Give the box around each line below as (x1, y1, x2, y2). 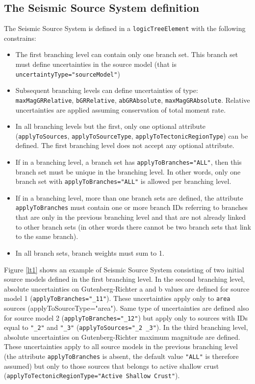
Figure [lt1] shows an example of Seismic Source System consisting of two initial (4, 264, 244, 274)
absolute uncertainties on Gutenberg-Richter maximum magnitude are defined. (4, 331, 240, 342)
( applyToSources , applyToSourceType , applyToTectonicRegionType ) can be (15, 130, 248, 141)
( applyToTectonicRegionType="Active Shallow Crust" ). (4, 370, 180, 381)
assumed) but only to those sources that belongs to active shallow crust (4, 360, 219, 371)
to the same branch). (15, 231, 78, 241)
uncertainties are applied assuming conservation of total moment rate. (15, 104, 226, 115)
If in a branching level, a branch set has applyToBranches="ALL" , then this (15, 156, 242, 167)
